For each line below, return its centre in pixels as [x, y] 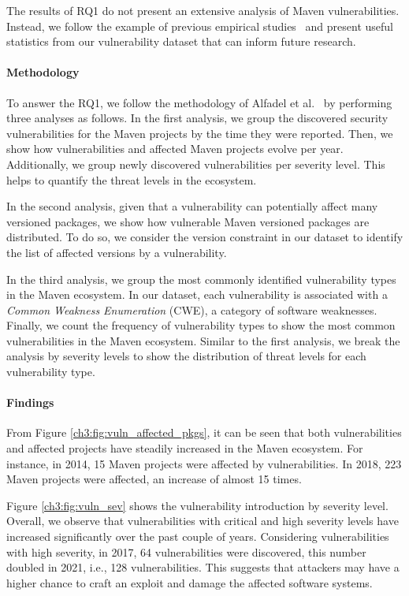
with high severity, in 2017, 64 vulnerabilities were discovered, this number [186, 551]
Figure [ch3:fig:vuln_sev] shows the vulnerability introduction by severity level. [197, 505]
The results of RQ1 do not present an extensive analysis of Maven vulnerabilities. [203, 10]
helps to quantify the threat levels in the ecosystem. [132, 179]
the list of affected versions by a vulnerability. [117, 252]
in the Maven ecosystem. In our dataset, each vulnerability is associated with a [197, 294]
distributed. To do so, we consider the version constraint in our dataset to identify [205, 237]
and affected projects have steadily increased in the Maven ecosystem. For [185, 448]
